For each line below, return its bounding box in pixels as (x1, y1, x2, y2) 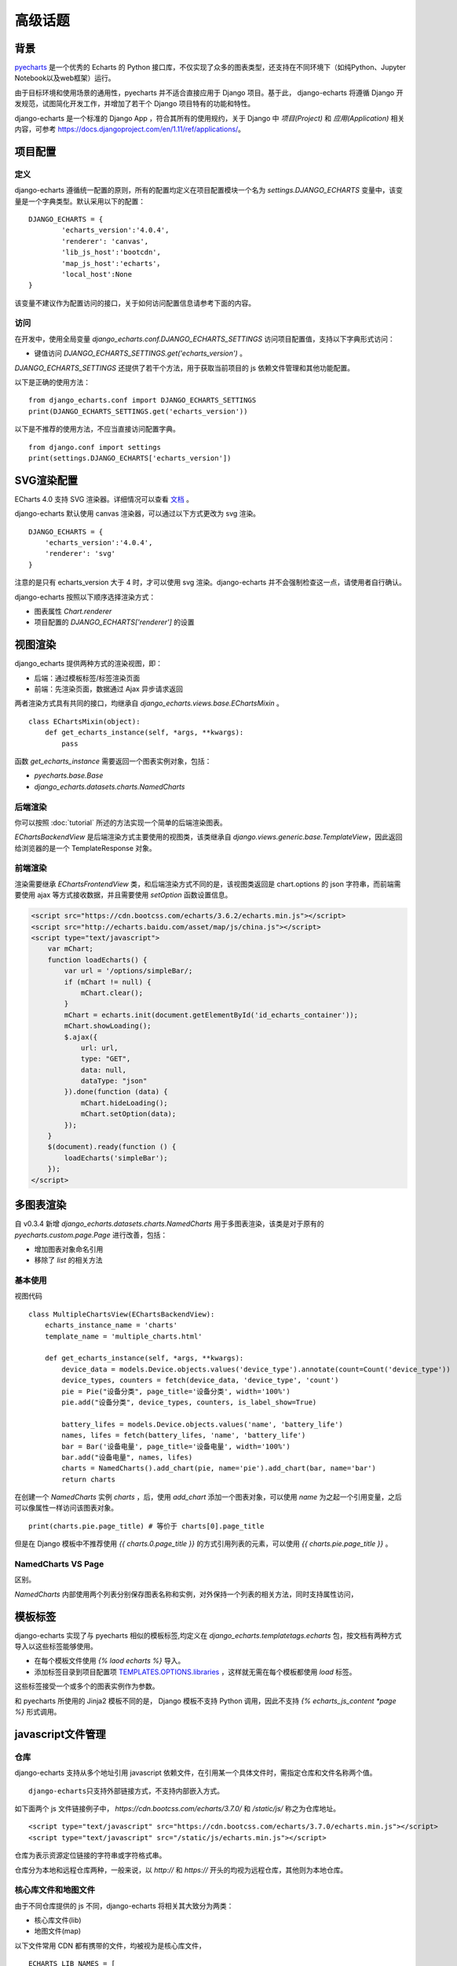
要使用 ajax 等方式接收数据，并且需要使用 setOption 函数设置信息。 (14, 890, 232, 900)
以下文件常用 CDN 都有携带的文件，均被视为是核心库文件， (14, 1941, 206, 1950)
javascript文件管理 (14, 1727, 106, 1741)
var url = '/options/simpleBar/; (64, 966, 193, 975)
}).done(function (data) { (64, 1088, 168, 1096)
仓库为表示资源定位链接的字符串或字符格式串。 (14, 1850, 166, 1860)
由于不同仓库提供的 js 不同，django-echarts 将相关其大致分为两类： (14, 1901, 234, 1910)
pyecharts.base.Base (34, 771, 104, 780)
